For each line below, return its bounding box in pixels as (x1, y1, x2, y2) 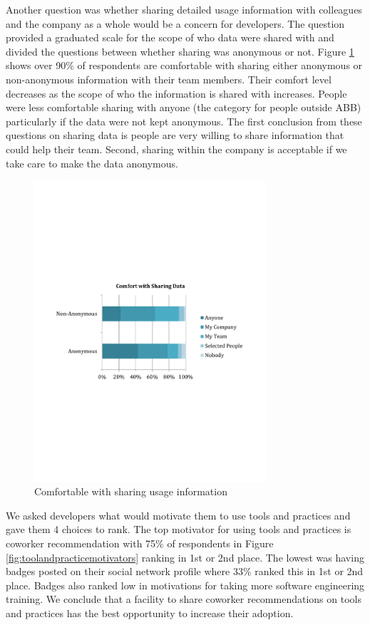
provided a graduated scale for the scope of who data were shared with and (6, 30, 334, 45)
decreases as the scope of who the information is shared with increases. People (6, 86, 347, 100)
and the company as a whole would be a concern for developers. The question (6, 16, 345, 31)
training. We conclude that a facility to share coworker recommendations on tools (6, 592, 361, 606)
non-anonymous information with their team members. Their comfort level (6, 71, 332, 86)
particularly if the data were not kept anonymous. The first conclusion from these (6, 113, 362, 128)
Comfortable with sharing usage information (34, 484, 227, 499)
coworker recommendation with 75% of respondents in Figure (6, 536, 274, 551)
